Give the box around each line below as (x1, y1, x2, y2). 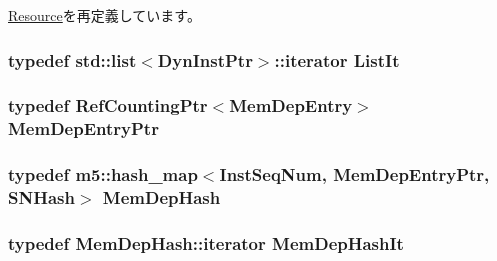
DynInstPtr (157, 47, 253, 72)
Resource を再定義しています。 (8, 5, 201, 25)
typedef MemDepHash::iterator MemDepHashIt (8, 230, 404, 255)
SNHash (8, 185, 75, 210)
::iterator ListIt (274, 47, 400, 72)
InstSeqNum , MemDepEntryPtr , (219, 162, 490, 187)
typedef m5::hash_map (8, 162, 198, 187)
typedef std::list (8, 47, 137, 72)
